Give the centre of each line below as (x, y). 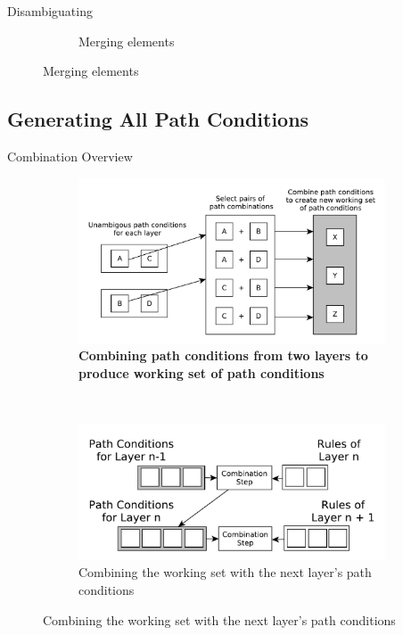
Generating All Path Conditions (158, 119)
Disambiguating (50, 11)
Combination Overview (70, 156)
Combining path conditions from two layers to (223, 355)
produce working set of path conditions (201, 372)
